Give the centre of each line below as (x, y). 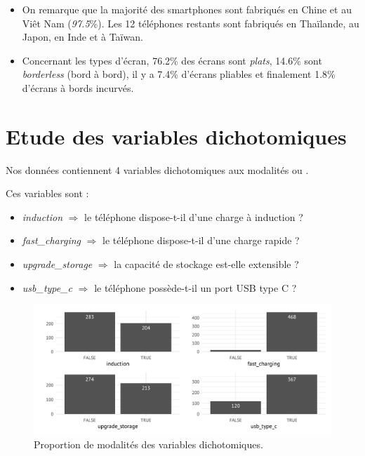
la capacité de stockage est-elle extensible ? (206, 264)
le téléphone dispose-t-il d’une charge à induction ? (194, 216)
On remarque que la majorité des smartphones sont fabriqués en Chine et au (187, 9)
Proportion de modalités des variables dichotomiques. (148, 444)
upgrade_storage (57, 264)
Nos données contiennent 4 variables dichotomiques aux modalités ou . (157, 169)
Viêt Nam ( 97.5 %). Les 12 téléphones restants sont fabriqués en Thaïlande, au (191, 23)
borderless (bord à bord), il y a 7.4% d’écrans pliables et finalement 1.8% (179, 74)
